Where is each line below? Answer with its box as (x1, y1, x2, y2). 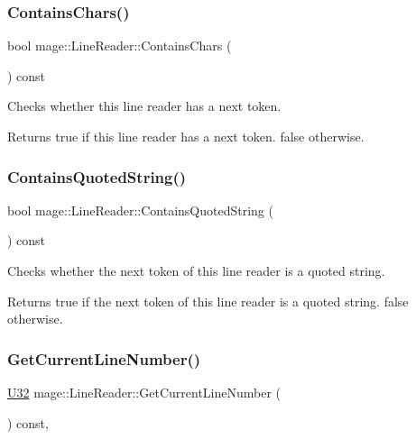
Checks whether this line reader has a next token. (7, 96, 282, 115)
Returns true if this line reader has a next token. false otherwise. (7, 127, 365, 145)
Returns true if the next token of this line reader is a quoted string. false (7, 291, 409, 310)
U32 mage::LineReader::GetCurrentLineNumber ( (7, 383, 282, 401)
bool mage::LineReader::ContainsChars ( (7, 36, 232, 55)
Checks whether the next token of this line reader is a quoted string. (7, 261, 385, 279)
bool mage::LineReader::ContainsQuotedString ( (7, 200, 273, 219)
